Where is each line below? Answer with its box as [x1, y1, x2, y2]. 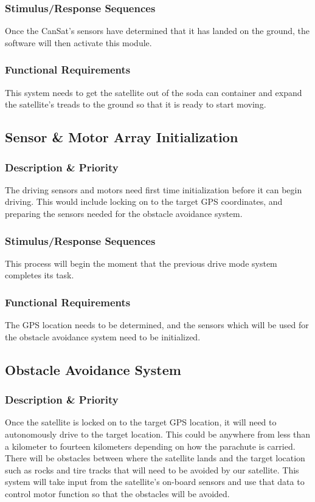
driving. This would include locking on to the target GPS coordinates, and [5, 195, 283, 208]
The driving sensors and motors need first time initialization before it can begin [5, 183, 302, 196]
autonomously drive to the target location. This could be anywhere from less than [5, 428, 311, 440]
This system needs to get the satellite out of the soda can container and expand [5, 86, 302, 98]
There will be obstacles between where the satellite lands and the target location [5, 452, 305, 464]
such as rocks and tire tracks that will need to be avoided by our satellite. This [5, 463, 299, 476]
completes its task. [5, 269, 74, 281]
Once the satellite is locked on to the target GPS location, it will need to [5, 416, 277, 428]
